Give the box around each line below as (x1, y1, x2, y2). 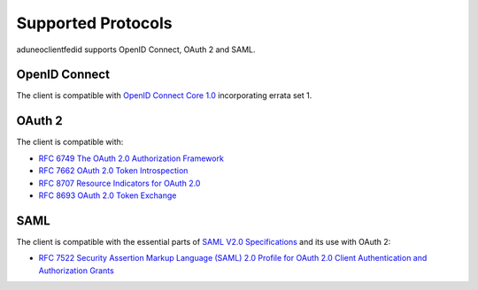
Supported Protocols (16, 13, 173, 33)
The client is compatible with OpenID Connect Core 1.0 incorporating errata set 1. (16, 90, 312, 101)
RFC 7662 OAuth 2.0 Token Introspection (38, 165, 189, 176)
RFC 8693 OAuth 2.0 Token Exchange (38, 190, 177, 201)
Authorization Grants (38, 265, 114, 276)
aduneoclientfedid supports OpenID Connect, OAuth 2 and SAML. (16, 44, 256, 55)
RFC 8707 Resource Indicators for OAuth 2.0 (38, 178, 201, 188)
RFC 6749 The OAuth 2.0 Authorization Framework (38, 153, 225, 164)
